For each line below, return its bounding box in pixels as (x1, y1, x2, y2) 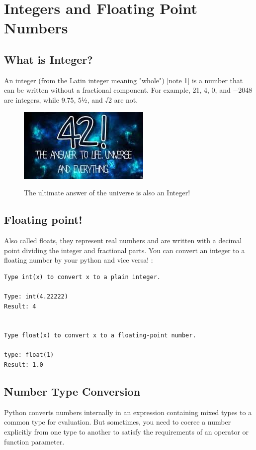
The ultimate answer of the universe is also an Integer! (24, 187, 190, 198)
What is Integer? (4, 51, 93, 67)
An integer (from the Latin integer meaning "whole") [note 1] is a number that (4, 75, 243, 85)
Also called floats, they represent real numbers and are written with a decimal (4, 235, 242, 245)
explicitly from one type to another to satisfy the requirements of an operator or (4, 427, 249, 437)
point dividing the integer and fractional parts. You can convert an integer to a (4, 245, 245, 255)
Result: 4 (4, 302, 36, 310)
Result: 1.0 (4, 361, 43, 369)
